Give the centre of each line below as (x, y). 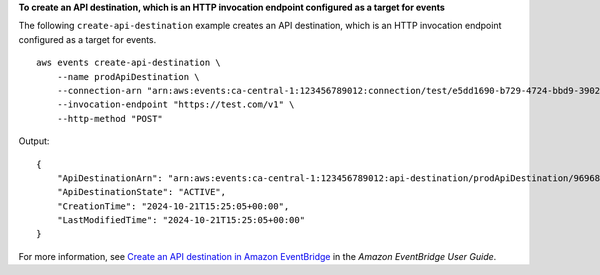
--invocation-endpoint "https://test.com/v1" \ (175, 104)
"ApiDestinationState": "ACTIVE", (141, 192)
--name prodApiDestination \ (128, 76)
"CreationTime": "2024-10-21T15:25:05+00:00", (173, 206)
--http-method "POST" (110, 118)
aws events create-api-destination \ (129, 63)
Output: (34, 141)
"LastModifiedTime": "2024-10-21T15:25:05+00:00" (180, 220)
